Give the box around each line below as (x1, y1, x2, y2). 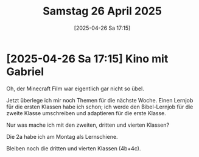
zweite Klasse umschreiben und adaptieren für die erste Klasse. (6, 109, 166, 116)
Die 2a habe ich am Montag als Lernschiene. (6, 133, 118, 140)
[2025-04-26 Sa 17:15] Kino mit (6, 52, 169, 65)
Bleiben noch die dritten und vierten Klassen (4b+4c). (6, 144, 141, 152)
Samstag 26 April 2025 (42, 4, 162, 18)
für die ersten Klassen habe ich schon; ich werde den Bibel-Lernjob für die (6, 103, 194, 110)
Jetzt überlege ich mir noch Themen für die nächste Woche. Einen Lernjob (6, 96, 194, 104)
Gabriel (6, 65, 44, 78)
